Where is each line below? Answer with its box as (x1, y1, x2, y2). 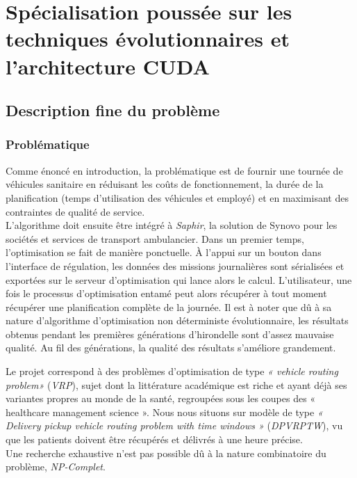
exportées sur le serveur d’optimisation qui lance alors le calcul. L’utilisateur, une (6, 272, 352, 287)
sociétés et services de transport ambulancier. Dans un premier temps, (6, 231, 304, 246)
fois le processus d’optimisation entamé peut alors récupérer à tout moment (6, 286, 327, 301)
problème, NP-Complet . (6, 459, 106, 474)
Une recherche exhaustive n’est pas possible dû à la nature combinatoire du (6, 445, 326, 460)
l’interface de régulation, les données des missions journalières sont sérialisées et (6, 258, 344, 273)
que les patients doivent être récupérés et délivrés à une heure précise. (6, 432, 303, 447)
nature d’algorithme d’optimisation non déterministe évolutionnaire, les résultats (6, 313, 349, 328)
